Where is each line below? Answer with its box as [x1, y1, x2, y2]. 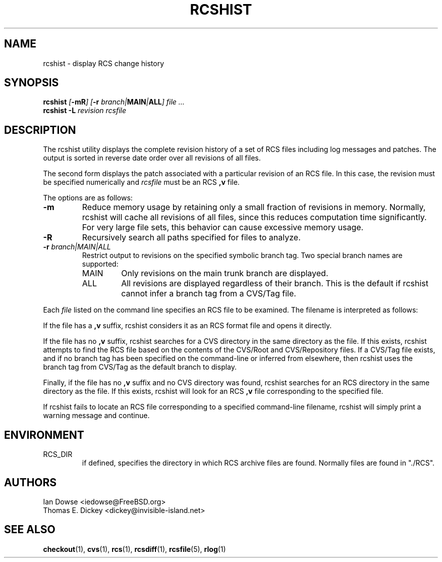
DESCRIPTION [4, 123, 76, 136]
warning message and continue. [43, 411, 150, 420]
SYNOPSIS [4, 76, 59, 89]
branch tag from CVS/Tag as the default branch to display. [43, 363, 237, 372]
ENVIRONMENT [4, 428, 84, 441]
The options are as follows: [43, 193, 133, 202]
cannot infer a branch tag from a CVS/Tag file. [121, 288, 296, 299]
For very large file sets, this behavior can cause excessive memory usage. [82, 222, 364, 233]
